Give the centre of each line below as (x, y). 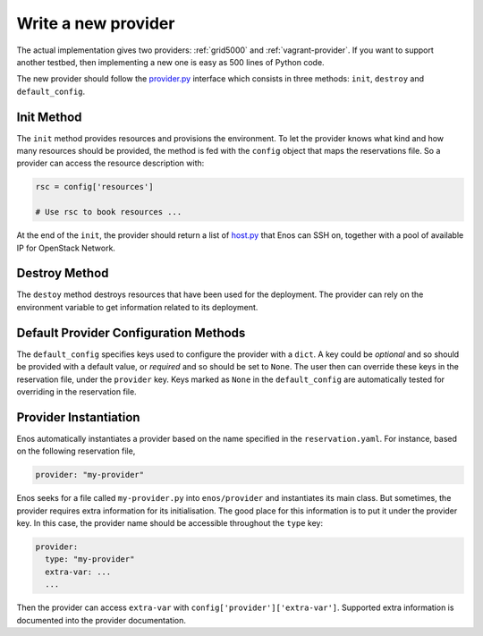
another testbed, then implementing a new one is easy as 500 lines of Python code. (171, 62)
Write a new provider (96, 23)
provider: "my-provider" (90, 475)
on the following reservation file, (76, 451)
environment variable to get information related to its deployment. (137, 307)
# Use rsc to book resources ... (109, 212)
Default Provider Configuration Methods (131, 332)
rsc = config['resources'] (94, 187)
